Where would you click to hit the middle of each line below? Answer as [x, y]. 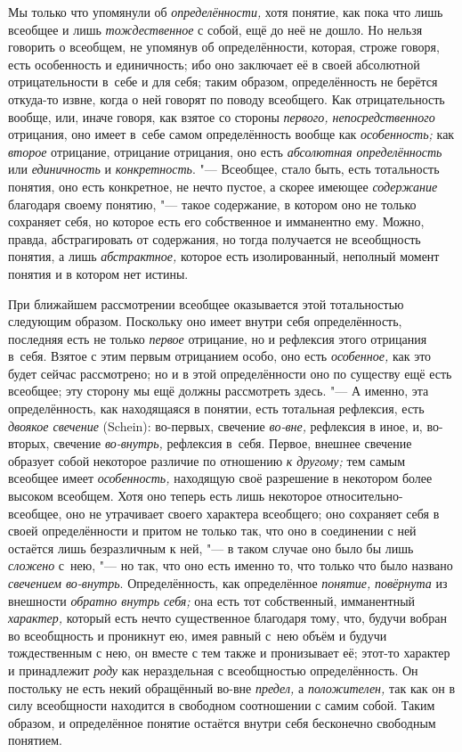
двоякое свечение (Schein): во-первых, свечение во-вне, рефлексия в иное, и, [215, 425]
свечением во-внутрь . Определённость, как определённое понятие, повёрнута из [228, 583]
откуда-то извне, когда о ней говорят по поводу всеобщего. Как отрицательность [227, 98]
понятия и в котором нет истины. [98, 273]
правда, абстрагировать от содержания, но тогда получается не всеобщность [215, 238]
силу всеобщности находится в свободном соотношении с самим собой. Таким [222, 705]
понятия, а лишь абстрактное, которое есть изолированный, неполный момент [224, 256]
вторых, [29, 443]
